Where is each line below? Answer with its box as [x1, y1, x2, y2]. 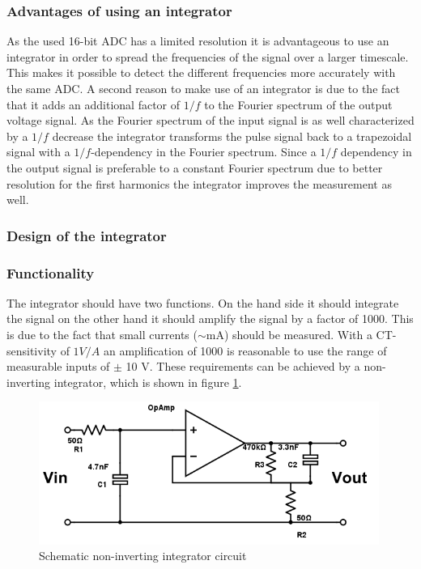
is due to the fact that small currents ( [6, 326, 198, 342]
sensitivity [6, 342, 57, 359]
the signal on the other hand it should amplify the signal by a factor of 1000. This [6, 310, 414, 327]
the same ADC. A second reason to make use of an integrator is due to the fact [6, 80, 400, 96]
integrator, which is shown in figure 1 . [53, 373, 242, 390]
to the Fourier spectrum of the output [204, 96, 393, 113]
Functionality [6, 262, 95, 282]
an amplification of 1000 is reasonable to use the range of [103, 342, 387, 359]
